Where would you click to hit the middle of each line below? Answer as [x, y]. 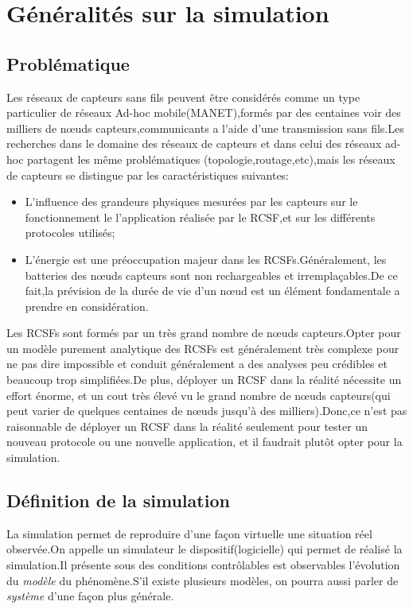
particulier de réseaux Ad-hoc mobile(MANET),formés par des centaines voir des [204, 112]
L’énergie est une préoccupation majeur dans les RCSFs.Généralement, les [206, 259]
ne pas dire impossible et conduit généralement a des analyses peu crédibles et [197, 364]
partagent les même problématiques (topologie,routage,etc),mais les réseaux [211, 159]
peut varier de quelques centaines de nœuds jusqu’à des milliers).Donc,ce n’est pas [207, 411]
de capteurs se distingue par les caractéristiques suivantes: [148, 175]
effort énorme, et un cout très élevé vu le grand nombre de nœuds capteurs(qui [199, 395]
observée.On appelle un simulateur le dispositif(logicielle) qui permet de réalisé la [205, 549]
